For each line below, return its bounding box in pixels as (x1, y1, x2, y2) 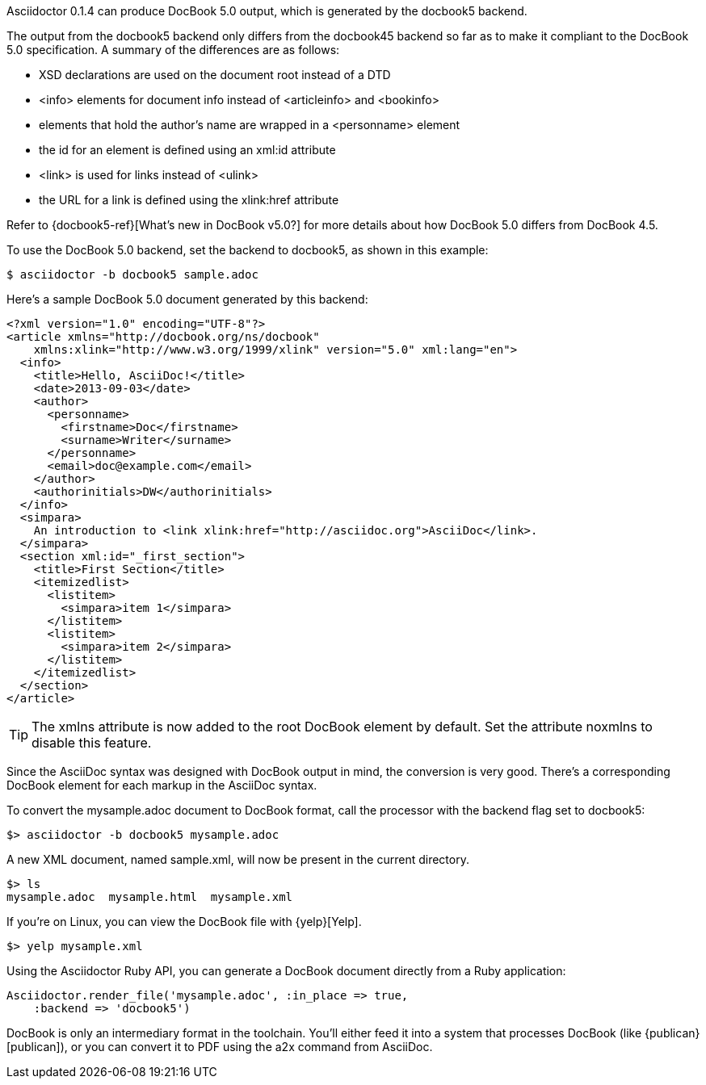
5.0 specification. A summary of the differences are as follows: (6, 43, 340, 57)
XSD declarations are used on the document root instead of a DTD (39, 68, 391, 82)
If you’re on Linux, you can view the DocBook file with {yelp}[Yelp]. (6, 915, 362, 928)
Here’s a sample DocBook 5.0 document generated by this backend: (6, 292, 368, 306)
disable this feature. (32, 735, 152, 751)
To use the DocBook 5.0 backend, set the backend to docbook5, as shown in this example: (6, 243, 489, 257)
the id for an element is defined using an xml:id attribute (39, 143, 336, 157)
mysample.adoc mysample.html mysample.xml (6, 890, 293, 903)
